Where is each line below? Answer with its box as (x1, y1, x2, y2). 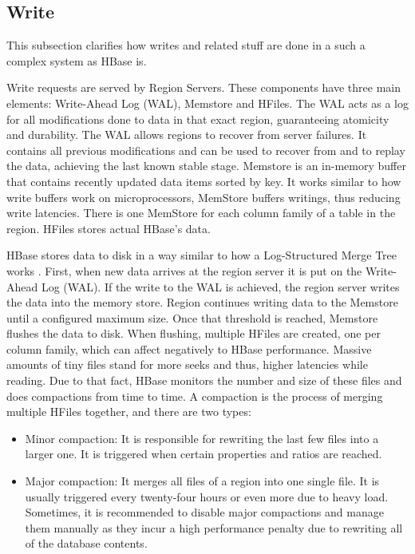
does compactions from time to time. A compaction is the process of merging (6, 387, 383, 404)
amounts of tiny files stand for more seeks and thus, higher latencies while (6, 356, 368, 373)
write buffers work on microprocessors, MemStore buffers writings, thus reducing (6, 188, 401, 205)
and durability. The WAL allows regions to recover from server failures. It (6, 126, 367, 143)
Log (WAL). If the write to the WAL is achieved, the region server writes (41, 278, 400, 295)
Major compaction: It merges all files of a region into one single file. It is (25, 473, 380, 489)
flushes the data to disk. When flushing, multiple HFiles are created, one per (6, 325, 381, 342)
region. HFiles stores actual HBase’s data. (6, 220, 211, 236)
